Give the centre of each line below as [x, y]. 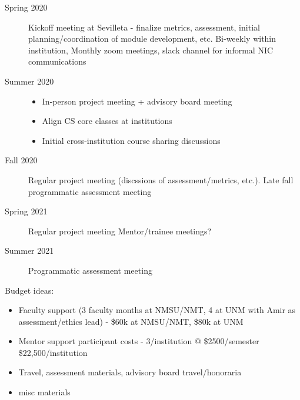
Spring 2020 [26, 7]
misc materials [44, 392]
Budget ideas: [29, 290]
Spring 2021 [26, 211]
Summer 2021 [29, 251]
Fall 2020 [21, 160]
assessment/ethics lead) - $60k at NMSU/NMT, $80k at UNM [131, 321]
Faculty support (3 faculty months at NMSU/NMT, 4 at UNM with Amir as [157, 310]
